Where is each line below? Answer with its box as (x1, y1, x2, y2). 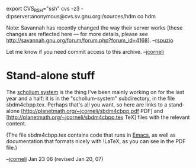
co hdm (137, 12, 156, 20)
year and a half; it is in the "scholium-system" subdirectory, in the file (6, 95, 175, 102)
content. (6, 119, 27, 127)
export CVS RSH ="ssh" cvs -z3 (6, 5, 80, 14)
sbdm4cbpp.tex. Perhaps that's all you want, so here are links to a (6, 101, 168, 108)
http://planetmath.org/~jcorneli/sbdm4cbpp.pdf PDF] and (23, 107, 163, 114)
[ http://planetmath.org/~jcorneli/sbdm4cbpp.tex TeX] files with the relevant (6, 114, 190, 121)
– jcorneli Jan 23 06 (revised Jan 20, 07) (6, 155, 104, 162)
